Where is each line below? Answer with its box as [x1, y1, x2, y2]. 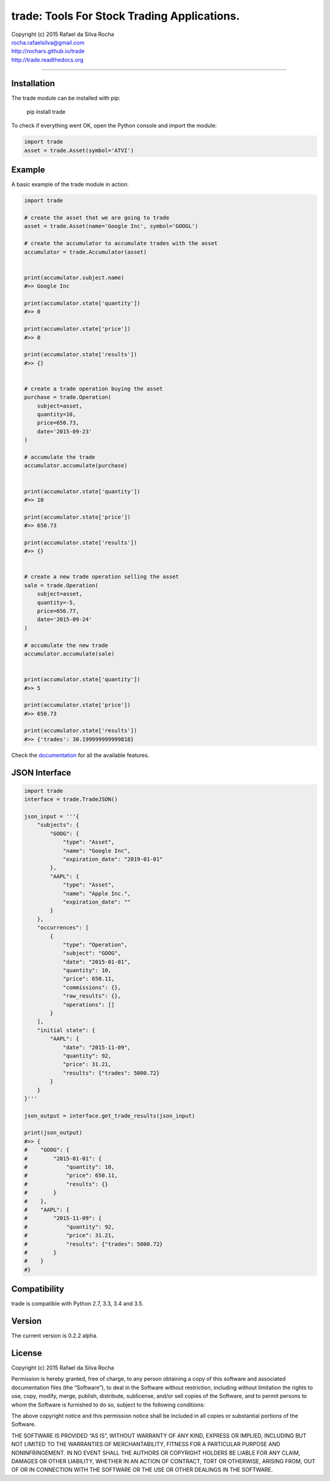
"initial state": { [37, 1026, 96, 1034]
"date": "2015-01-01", [62, 958, 131, 965]
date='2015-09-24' [37, 616, 92, 623]
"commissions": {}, [62, 984, 122, 991]
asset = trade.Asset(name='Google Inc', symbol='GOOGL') [24, 223, 199, 230]
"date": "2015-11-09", [62, 1044, 131, 1051]
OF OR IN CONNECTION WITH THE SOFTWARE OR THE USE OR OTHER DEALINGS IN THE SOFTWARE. [11, 1466, 273, 1474]
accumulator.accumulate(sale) [24, 650, 115, 657]
